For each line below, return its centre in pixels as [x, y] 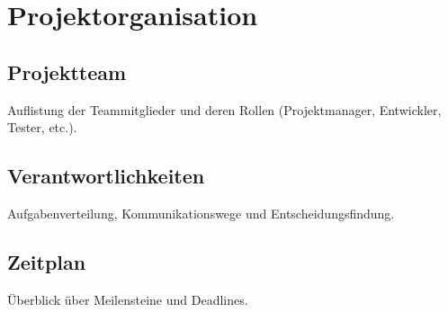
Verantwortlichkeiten [106, 176]
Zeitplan [47, 261]
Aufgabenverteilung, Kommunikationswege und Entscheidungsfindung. [201, 213]
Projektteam [67, 71]
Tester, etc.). [42, 127]
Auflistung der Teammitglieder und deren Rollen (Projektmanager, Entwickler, [224, 109]
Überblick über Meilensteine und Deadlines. [128, 299]
